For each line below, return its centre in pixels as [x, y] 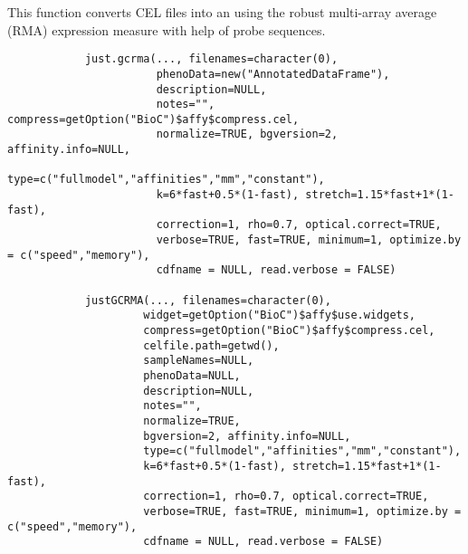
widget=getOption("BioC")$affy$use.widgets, [280, 315]
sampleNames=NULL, [199, 361]
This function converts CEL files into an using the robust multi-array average [222, 12]
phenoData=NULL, [192, 375]
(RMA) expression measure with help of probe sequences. [167, 29]
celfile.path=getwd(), [211, 345]
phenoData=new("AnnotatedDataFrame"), [273, 74]
